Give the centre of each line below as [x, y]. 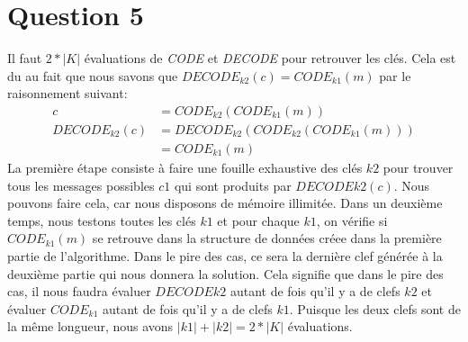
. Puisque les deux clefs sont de [375, 308]
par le [395, 75]
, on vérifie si [352, 220]
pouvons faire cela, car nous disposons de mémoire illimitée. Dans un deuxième [225, 203]
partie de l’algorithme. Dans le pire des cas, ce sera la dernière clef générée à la [225, 255]
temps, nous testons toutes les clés [102, 220]
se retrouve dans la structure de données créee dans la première [267, 238]
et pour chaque [258, 220]
